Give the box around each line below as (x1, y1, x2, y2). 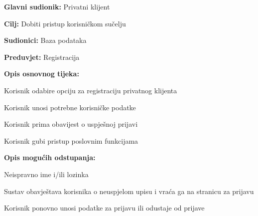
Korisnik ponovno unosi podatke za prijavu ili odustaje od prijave (4, 203, 205, 213)
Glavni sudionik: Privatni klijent (4, 1, 110, 11)
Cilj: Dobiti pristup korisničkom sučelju (4, 18, 126, 28)
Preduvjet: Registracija (4, 51, 80, 62)
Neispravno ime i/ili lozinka (4, 169, 89, 179)
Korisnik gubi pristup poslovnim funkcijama (4, 135, 138, 146)
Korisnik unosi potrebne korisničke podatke (4, 102, 136, 112)
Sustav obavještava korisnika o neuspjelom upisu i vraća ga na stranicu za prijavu (4, 186, 254, 196)
